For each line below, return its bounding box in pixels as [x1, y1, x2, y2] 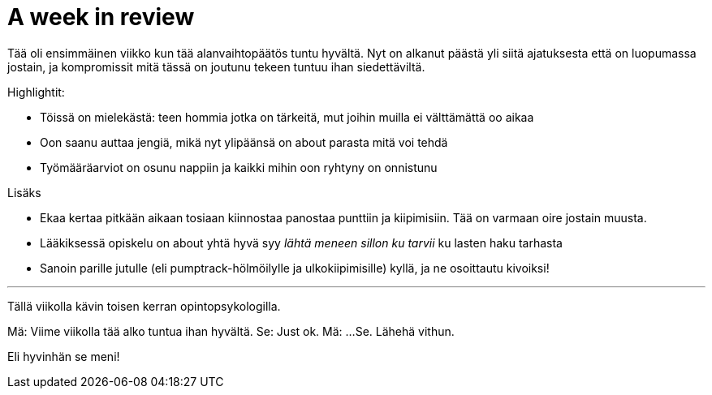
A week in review [7, 3, 195, 31]
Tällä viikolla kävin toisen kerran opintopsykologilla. [7, 298, 281, 313]
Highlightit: [7, 84, 65, 99]
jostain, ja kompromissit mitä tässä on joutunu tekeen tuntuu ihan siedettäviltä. [7, 59, 425, 74]
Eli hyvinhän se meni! [7, 349, 120, 363]
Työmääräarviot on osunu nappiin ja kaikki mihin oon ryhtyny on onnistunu [40, 160, 438, 174]
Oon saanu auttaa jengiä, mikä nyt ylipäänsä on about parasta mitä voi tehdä [40, 135, 448, 149]
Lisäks [7, 185, 41, 200]
